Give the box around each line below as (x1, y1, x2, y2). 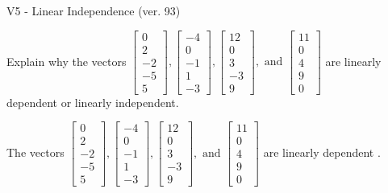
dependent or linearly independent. (6, 93, 179, 110)
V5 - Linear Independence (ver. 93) (6, 2, 181, 18)
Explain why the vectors (6, 52, 127, 69)
